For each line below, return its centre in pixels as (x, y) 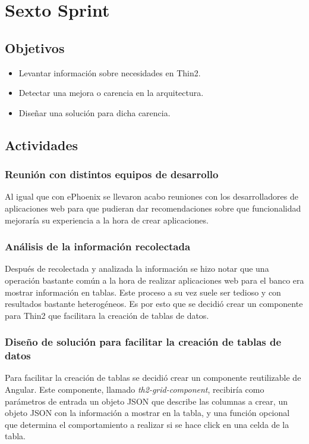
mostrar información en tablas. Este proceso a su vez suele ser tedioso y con (143, 292)
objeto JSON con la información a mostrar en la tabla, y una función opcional (147, 413)
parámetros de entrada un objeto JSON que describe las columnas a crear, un (146, 401)
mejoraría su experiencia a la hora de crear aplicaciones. (107, 220)
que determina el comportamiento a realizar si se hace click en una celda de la (147, 424)
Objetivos (35, 47)
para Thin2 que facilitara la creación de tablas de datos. (107, 315)
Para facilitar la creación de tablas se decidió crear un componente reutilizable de (153, 378)
